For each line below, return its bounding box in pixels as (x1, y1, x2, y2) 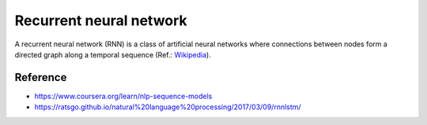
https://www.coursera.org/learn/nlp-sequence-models (34, 91, 213, 101)
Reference (14, 71, 67, 84)
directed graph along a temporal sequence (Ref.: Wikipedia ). (14, 50, 211, 59)
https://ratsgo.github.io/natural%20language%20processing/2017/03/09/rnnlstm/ (34, 102, 301, 112)
